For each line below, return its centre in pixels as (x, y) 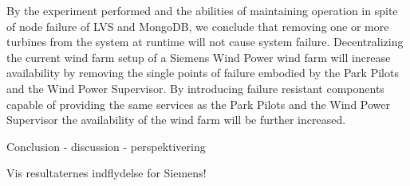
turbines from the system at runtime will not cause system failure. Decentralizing (205, 42)
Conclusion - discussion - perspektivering (106, 146)
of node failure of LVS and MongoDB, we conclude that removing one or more (198, 26)
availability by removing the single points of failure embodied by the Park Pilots (203, 73)
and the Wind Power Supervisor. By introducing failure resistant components (195, 88)
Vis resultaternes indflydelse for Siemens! (106, 173)
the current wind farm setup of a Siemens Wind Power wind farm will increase (199, 57)
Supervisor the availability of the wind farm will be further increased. (176, 120)
